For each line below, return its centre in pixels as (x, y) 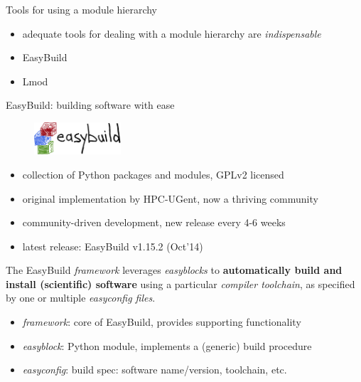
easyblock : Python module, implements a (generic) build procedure (167, 345)
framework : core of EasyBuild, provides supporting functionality (162, 322)
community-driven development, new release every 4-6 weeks (154, 222)
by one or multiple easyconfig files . (81, 298)
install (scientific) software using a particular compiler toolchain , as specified (180, 283)
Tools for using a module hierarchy (82, 9)
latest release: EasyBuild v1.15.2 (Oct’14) (113, 246)
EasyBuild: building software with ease (90, 105)
